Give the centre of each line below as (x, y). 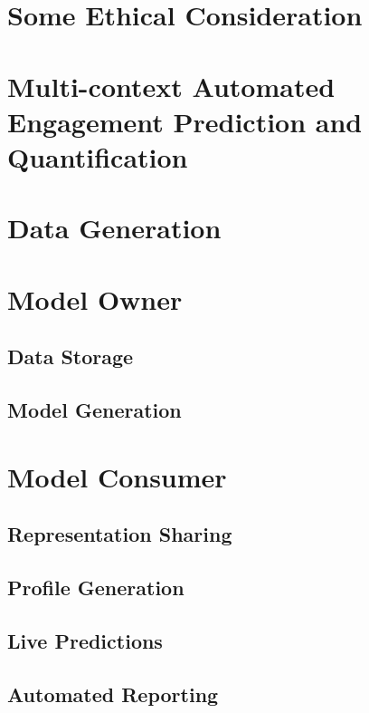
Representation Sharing (120, 534)
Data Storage (71, 356)
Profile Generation (96, 587)
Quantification (98, 156)
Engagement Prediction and (185, 121)
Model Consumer (117, 476)
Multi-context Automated (171, 86)
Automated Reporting (113, 694)
